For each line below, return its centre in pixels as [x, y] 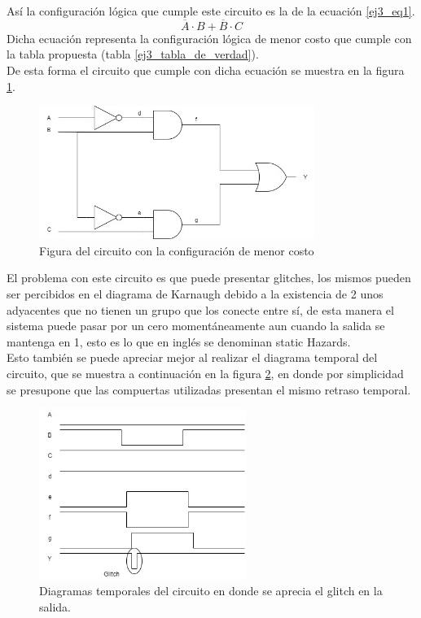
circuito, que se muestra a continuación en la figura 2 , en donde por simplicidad [205, 373]
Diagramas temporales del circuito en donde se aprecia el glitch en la [211, 591]
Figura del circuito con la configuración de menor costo [177, 250]
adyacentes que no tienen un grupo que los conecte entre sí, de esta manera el [200, 309]
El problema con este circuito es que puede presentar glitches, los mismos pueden [209, 278]
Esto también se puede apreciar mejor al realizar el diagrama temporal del [192, 357]
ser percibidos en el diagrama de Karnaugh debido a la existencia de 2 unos [195, 294]
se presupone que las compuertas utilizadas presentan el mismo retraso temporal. [209, 389]
